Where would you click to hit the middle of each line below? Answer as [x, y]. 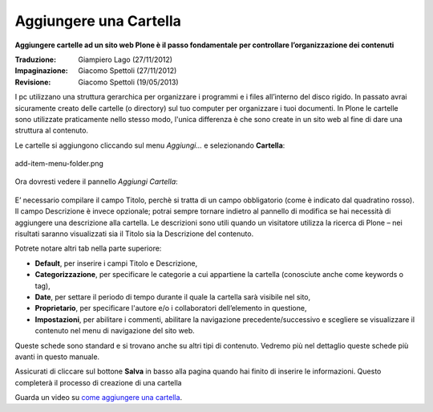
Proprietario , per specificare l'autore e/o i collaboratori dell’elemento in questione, [171, 308]
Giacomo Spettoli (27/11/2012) [127, 71]
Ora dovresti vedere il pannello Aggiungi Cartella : [96, 182]
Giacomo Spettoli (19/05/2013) [129, 82]
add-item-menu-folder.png [59, 164]
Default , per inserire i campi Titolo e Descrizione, [116, 263]
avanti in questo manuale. [57, 357]
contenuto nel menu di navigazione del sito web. [115, 331]
